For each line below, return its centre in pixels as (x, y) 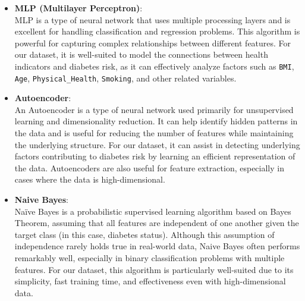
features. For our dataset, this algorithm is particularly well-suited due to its (154, 269)
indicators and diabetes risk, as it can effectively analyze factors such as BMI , (154, 66)
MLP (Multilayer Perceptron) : (78, 8)
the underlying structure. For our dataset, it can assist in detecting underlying (157, 144)
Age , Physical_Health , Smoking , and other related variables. (125, 78)
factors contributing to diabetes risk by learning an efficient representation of (155, 156)
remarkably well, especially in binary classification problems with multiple (150, 258)
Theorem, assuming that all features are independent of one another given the (157, 223)
